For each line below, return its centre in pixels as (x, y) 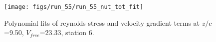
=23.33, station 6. (67, 32)
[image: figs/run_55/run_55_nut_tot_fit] (74, 7)
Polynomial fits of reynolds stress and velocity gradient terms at (102, 22)
